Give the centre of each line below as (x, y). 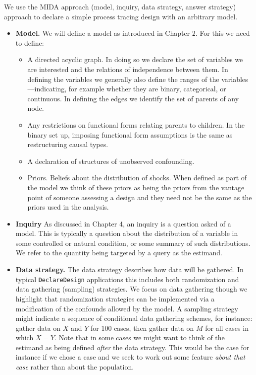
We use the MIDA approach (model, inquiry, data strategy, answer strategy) (120, 6)
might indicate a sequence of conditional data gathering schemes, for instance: (134, 318)
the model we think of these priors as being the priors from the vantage (136, 187)
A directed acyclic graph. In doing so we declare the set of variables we (135, 59)
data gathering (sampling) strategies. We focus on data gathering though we (131, 289)
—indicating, (47, 89)
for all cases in (227, 328)
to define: (30, 42)
